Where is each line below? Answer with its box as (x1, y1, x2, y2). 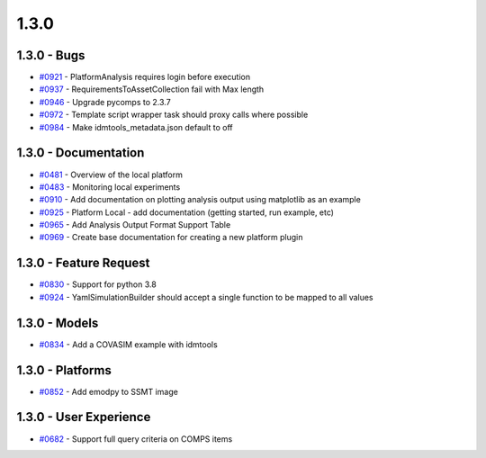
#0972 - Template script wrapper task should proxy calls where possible (39, 109, 309, 121)
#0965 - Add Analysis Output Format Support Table (39, 220, 231, 230)
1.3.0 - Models (16, 315, 99, 330)
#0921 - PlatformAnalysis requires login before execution (39, 72, 251, 83)
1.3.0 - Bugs (16, 48, 85, 63)
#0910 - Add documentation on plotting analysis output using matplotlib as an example (39, 194, 362, 205)
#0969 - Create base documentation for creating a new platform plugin (39, 232, 303, 243)
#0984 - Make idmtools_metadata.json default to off (39, 121, 233, 132)
